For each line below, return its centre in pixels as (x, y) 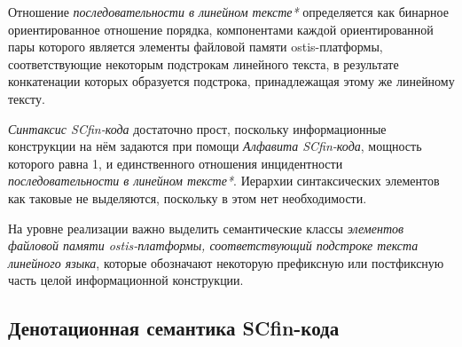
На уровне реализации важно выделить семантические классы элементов (206, 228)
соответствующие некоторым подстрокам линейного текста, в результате (204, 63)
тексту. (27, 98)
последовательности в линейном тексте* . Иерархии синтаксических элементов (224, 181)
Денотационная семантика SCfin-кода (174, 328)
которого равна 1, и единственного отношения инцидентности (176, 163)
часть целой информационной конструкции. (126, 280)
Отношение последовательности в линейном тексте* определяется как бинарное (228, 12)
